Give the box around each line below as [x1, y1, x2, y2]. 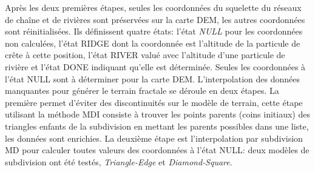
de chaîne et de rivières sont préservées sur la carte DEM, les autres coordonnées [5, 13, 305, 25]
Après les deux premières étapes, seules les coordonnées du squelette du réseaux [5, 1, 302, 13]
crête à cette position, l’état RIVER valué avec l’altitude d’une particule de [5, 48, 285, 61]
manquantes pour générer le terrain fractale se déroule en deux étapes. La [5, 84, 279, 97]
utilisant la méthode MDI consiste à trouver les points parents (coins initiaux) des [5, 108, 310, 121]
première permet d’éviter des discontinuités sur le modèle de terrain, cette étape [5, 96, 303, 108]
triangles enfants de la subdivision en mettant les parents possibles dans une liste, [5, 119, 309, 132]
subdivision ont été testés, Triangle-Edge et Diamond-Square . [5, 155, 232, 168]
